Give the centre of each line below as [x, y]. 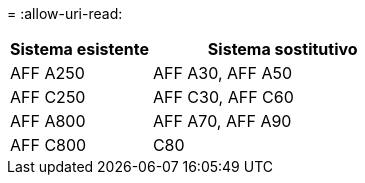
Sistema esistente [79, 49]
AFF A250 [47, 73]
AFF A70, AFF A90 [222, 121]
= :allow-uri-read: [65, 13]
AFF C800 [48, 145]
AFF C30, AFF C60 [223, 97]
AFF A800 [48, 121]
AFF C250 [48, 97]
